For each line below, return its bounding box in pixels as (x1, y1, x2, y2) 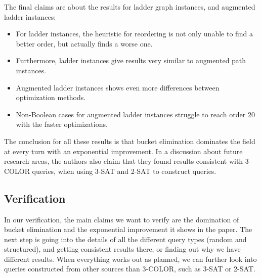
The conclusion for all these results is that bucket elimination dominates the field (4, 135, 255, 146)
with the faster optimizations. (16, 119, 108, 129)
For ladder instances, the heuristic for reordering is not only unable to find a (16, 28, 253, 39)
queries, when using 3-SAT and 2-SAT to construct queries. (32, 165, 216, 176)
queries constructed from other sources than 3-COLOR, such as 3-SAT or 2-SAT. (4, 263, 255, 274)
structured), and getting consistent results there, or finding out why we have (4, 244, 241, 254)
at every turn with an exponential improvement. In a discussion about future (4, 146, 243, 156)
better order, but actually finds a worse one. (16, 38, 153, 49)
